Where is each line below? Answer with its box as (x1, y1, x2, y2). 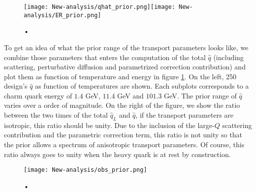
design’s (4, 81, 28, 91)
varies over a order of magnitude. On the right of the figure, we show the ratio (4, 100, 240, 110)
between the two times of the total (4, 110, 108, 120)
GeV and (117, 90, 144, 100)
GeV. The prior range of (164, 90, 237, 100)
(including (213, 52, 244, 62)
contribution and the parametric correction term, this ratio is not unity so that (4, 129, 242, 140)
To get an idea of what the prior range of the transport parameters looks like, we (4, 42, 249, 52)
